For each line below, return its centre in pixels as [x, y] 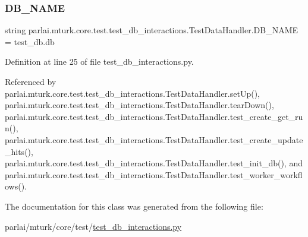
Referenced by [31, 81]
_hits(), [19, 151]
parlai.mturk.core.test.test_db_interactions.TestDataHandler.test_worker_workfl [154, 174]
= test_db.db [30, 41]
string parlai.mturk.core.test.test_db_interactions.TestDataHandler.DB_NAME [152, 30]
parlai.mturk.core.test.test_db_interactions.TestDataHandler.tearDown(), [139, 105]
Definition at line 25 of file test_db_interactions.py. [99, 61]
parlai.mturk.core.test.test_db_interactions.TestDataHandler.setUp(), [132, 93]
